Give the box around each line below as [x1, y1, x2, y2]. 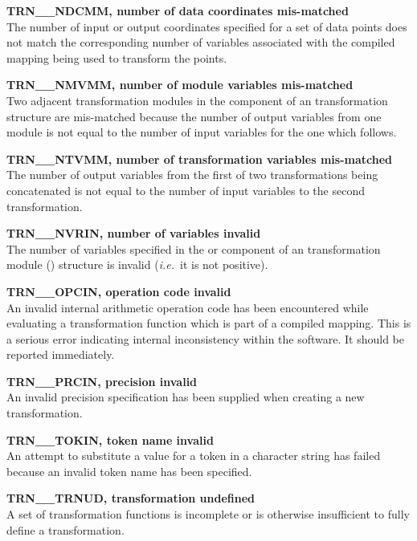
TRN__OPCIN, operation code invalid [6, 283, 231, 299]
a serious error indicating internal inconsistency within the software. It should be [6, 330, 404, 347]
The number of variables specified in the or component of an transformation [6, 240, 381, 257]
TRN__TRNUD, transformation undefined [6, 490, 256, 506]
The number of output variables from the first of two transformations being [6, 166, 378, 183]
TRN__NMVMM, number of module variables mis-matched [6, 76, 354, 93]
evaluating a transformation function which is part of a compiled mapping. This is [6, 315, 411, 332]
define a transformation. [6, 521, 125, 538]
